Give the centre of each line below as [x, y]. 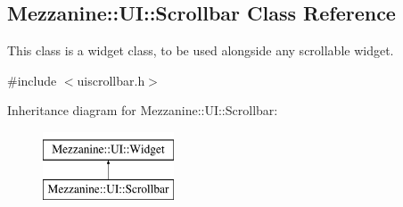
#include [32, 80]
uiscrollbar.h [111, 80]
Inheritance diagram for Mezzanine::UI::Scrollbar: [143, 110]
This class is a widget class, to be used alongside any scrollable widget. [201, 50]
